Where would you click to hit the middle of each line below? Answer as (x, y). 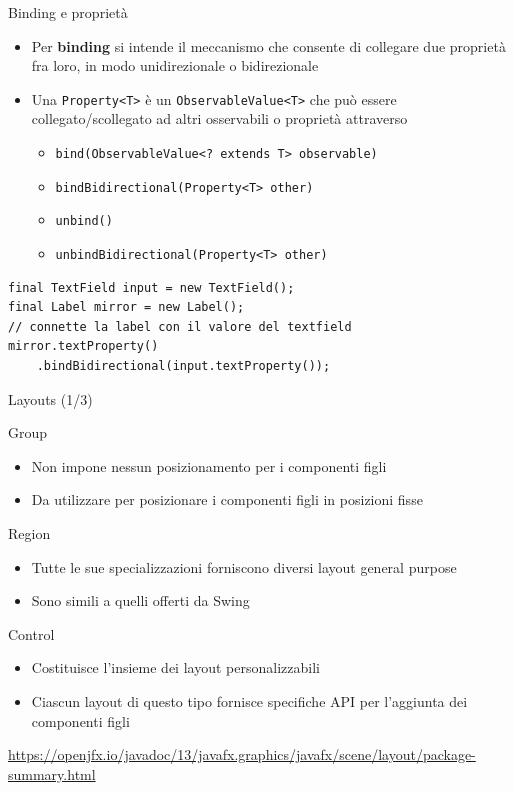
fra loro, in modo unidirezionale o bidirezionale (175, 65)
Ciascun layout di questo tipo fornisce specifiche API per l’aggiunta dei (249, 700)
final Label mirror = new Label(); (126, 307)
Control (31, 633)
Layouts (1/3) (50, 398)
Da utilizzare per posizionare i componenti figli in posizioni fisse (227, 499)
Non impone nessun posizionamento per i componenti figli (209, 465)
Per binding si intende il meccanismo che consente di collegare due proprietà (268, 45)
